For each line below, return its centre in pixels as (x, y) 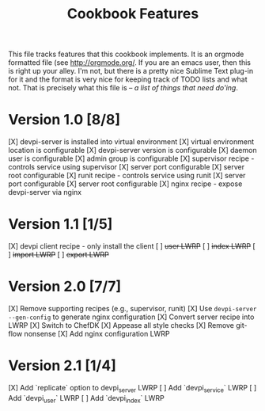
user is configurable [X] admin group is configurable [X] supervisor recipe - (131, 158)
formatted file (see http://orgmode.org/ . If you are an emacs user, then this (130, 63)
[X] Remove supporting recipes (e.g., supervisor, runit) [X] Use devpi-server (132, 308)
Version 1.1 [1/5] (61, 225)
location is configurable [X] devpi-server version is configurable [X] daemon (132, 150)
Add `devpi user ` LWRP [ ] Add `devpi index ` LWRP (86, 399)
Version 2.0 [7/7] (65, 287)
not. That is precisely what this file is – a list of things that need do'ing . (123, 88)
